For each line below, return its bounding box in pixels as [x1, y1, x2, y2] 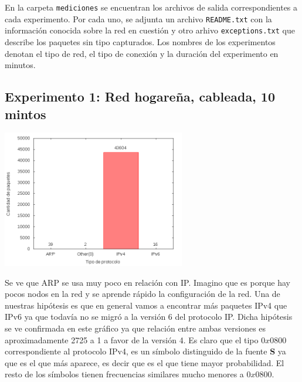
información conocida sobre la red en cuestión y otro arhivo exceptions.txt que [5, 24, 295, 36]
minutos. [5, 59, 36, 71]
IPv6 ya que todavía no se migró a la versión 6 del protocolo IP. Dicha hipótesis [5, 310, 293, 323]
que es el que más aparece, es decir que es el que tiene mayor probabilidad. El [5, 356, 284, 369]
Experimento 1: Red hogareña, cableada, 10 [5, 87, 276, 106]
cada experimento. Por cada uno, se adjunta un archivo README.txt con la [5, 12, 272, 25]
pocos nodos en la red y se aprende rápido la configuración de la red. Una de [5, 288, 280, 300]
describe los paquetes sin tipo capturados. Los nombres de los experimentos [5, 35, 276, 48]
